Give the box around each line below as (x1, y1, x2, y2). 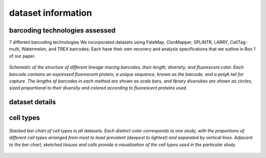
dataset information (9, 7, 92, 18)
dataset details (9, 98, 56, 106)
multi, (9, 46, 21, 52)
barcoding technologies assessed (9, 26, 116, 35)
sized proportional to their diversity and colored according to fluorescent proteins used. (9, 85, 188, 91)
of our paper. (9, 53, 36, 59)
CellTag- (230, 39, 248, 45)
